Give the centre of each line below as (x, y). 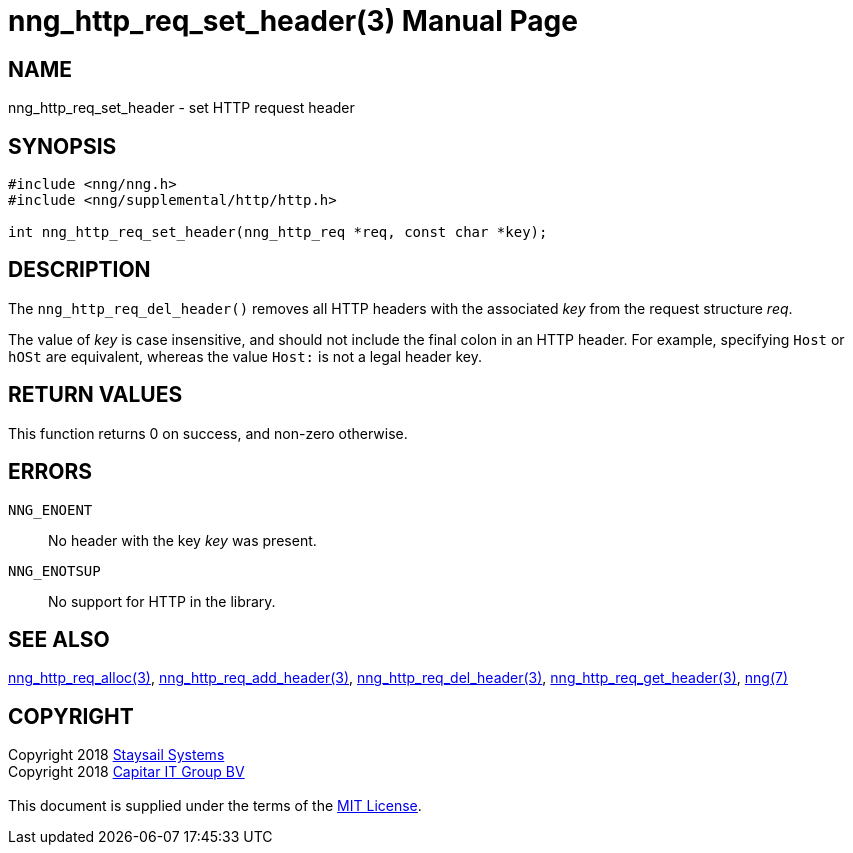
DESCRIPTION (79, 270)
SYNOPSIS (62, 146)
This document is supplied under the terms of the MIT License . (215, 806)
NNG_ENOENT (50, 509)
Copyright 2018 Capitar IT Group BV (126, 772)
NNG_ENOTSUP (54, 570)
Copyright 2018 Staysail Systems (116, 755)
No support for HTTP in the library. (162, 601)
